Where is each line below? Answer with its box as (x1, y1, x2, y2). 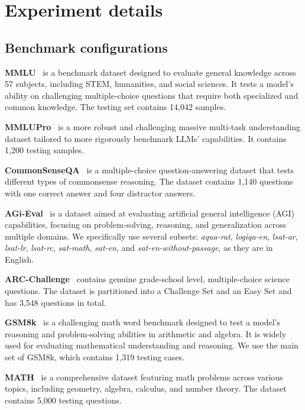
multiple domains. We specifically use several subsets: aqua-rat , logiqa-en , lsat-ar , (5, 230, 298, 242)
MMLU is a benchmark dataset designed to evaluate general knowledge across (5, 66, 296, 78)
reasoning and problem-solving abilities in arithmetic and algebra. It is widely (5, 327, 287, 340)
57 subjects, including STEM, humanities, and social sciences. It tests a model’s (5, 78, 294, 90)
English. (5, 253, 34, 265)
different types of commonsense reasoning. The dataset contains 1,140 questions (5, 175, 293, 188)
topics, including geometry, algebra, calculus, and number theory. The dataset (5, 382, 287, 395)
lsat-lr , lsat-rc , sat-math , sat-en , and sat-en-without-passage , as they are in (5, 241, 273, 254)
